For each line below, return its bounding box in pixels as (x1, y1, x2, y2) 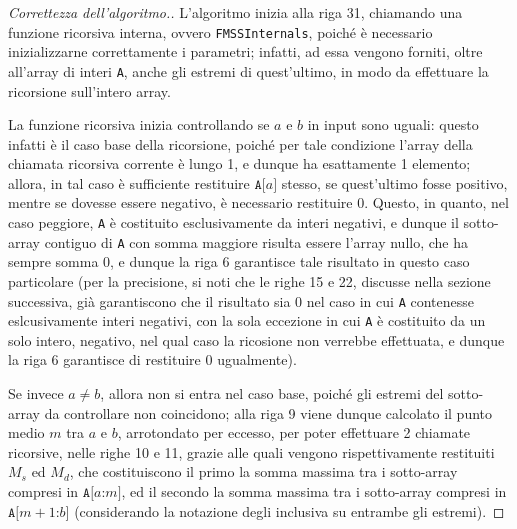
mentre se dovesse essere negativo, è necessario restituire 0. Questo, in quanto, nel (8, 192, 509, 213)
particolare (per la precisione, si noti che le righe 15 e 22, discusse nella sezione (8, 270, 491, 291)
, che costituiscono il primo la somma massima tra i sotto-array (69, 461, 458, 482)
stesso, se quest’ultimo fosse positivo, (281, 172, 508, 193)
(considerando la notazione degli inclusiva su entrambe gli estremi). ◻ (74, 500, 505, 521)
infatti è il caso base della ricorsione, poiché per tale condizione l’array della (8, 133, 473, 154)
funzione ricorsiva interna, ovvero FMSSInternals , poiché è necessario (8, 21, 433, 42)
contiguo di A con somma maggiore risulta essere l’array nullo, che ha (44, 231, 469, 252)
